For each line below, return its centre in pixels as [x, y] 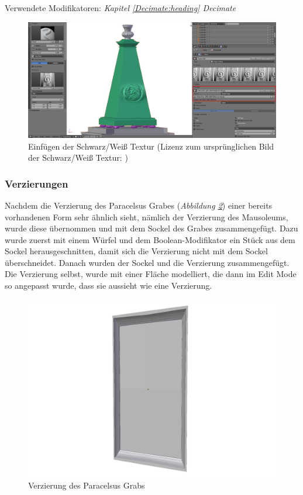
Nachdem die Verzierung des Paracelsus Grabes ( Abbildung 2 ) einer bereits [139, 205]
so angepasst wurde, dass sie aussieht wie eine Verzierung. [109, 285]
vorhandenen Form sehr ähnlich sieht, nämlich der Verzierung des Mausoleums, [147, 217]
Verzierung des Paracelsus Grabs [87, 485]
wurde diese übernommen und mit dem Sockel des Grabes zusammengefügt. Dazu [151, 228]
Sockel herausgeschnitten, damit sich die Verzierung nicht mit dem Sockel [136, 251]
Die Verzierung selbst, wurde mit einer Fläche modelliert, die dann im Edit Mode [151, 274]
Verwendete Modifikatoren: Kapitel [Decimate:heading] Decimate [120, 8]
